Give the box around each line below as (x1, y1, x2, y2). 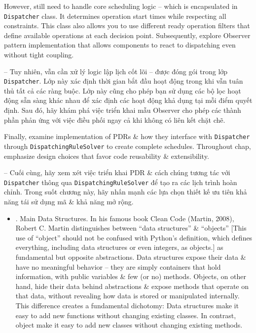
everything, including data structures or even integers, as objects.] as (15, 242, 223, 252)
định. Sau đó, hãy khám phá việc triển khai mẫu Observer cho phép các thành (4, 105, 241, 115)
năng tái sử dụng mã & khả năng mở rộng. (4, 196, 134, 206)
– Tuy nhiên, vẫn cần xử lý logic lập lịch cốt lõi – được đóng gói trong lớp (4, 66, 228, 76)
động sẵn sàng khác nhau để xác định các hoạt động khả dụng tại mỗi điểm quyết (4, 95, 253, 105)
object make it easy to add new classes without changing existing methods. (15, 320, 243, 330)
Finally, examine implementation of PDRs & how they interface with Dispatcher (4, 131, 250, 142)
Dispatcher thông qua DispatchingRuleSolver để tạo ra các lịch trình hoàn (4, 177, 237, 187)
